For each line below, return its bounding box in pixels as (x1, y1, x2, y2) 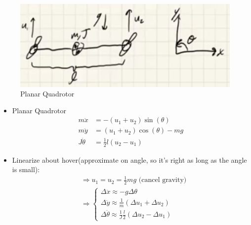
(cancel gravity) (138, 177, 187, 184)
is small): (12, 164, 40, 175)
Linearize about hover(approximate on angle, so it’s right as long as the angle (12, 154, 247, 165)
